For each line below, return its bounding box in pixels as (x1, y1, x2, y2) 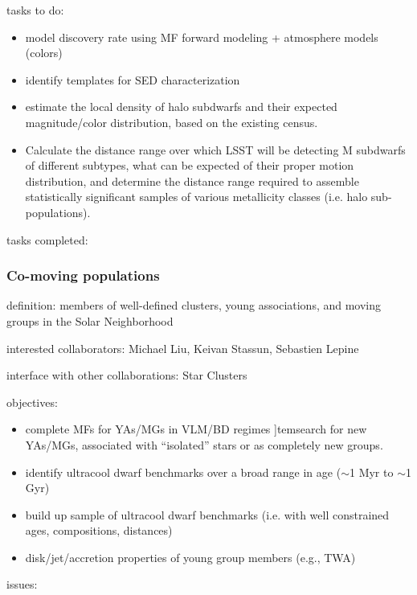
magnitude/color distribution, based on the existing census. (25, 113, 318, 130)
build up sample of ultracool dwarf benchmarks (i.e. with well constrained (25, 506, 390, 523)
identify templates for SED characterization (25, 71, 240, 88)
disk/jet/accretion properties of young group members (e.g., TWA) (25, 548, 356, 565)
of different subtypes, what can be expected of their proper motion (25, 157, 354, 174)
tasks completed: (6, 231, 88, 248)
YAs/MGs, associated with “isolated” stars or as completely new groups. (25, 436, 383, 453)
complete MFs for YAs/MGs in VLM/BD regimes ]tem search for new (25, 421, 367, 437)
